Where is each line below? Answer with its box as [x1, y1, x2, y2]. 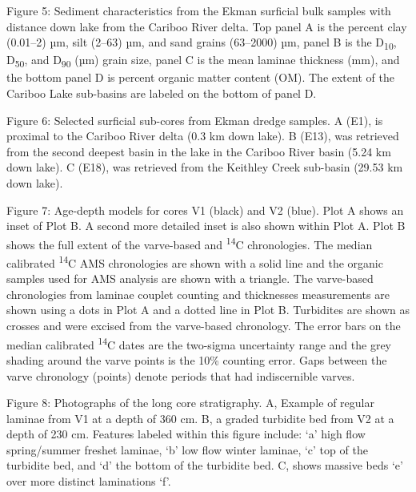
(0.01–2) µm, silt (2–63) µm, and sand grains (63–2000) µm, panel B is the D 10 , [6, 34, 397, 52]
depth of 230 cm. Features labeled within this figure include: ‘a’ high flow [6, 425, 366, 442]
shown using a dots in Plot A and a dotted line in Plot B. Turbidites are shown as [6, 301, 410, 318]
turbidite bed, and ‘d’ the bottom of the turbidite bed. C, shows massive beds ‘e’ [6, 457, 403, 474]
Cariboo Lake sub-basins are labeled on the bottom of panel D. [6, 85, 317, 102]
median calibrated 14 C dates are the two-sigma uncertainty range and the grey [6, 333, 392, 353]
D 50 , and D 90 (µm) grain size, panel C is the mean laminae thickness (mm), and [6, 51, 400, 71]
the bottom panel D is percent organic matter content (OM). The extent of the [6, 69, 394, 86]
